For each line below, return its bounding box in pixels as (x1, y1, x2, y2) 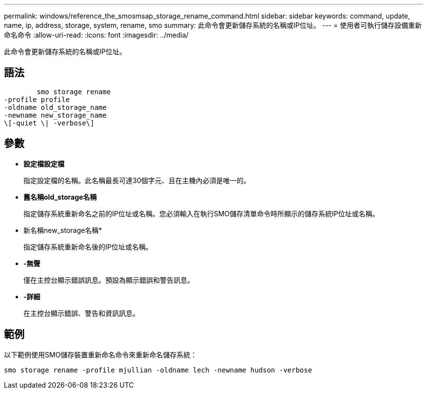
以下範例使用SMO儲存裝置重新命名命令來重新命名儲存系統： (4, 350, 197, 359)
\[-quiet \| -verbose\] (4, 119, 95, 127)
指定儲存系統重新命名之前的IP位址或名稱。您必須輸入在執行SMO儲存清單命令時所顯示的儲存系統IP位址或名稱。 (23, 209, 379, 218)
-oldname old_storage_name (4, 103, 107, 111)
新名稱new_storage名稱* (23, 226, 102, 234)
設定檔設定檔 (23, 159, 64, 168)
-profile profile (4, 95, 70, 103)
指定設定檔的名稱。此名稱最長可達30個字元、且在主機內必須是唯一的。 (23, 176, 251, 185)
